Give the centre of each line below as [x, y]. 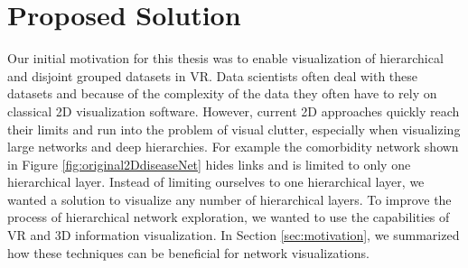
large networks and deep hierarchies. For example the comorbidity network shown [233, 147]
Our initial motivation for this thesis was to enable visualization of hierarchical [225, 58]
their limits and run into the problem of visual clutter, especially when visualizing [234, 129]
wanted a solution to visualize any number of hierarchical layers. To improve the [229, 199]
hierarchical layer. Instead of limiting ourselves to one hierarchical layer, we [216, 182]
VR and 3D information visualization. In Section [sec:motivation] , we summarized [234, 235]
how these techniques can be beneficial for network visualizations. [188, 252]
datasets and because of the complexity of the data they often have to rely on [222, 93]
